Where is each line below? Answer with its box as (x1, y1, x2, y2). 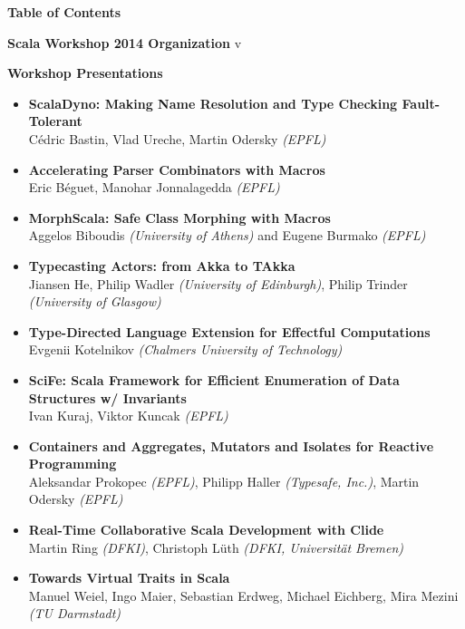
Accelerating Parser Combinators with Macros (28, 160, 325, 179)
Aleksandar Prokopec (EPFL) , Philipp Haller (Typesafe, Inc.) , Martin (28, 471, 420, 490)
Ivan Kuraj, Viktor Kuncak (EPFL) (28, 406, 228, 425)
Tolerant (28, 111, 82, 131)
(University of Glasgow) (28, 292, 161, 311)
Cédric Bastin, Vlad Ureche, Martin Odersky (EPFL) (28, 129, 326, 148)
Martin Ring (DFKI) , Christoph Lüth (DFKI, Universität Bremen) (28, 537, 404, 556)
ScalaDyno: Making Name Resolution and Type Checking (28, 93, 398, 112)
